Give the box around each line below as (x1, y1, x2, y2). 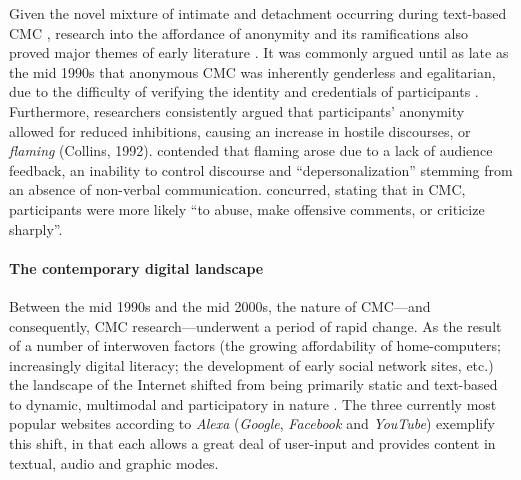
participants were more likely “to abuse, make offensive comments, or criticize (9, 198, 485, 219)
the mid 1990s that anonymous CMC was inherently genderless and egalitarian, (9, 61, 496, 82)
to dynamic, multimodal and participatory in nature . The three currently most (9, 393, 497, 414)
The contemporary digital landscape (9, 257, 264, 278)
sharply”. (9, 218, 63, 239)
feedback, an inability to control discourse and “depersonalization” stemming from (9, 159, 513, 180)
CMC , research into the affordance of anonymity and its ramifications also (9, 22, 468, 43)
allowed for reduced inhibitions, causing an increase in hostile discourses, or (9, 120, 471, 141)
